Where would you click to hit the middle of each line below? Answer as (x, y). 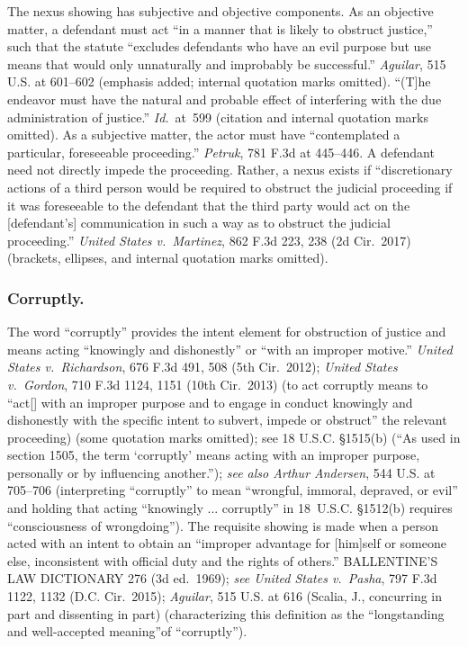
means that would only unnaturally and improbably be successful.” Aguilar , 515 (227, 63)
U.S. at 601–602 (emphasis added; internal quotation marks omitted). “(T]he (219, 81)
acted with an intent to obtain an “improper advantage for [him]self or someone (227, 543)
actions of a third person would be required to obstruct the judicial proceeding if (230, 187)
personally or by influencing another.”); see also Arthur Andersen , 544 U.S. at (221, 472)
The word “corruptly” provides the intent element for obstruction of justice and (227, 332)
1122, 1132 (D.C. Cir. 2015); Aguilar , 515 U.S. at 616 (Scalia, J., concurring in (225, 596)
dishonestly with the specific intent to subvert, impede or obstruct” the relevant (227, 420)
